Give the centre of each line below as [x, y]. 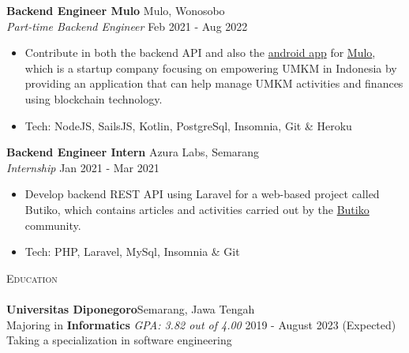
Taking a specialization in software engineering [119, 340]
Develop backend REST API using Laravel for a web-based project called [202, 194]
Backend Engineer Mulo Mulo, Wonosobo [116, 10]
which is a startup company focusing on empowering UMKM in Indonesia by [211, 68]
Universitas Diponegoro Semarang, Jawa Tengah [131, 308]
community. [53, 225]
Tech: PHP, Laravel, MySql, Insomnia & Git [132, 252]
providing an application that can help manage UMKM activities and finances [214, 83]
